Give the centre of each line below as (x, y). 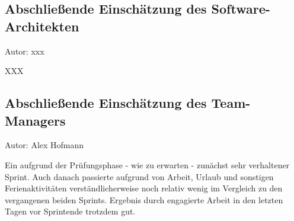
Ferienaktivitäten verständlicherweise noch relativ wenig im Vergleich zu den (144, 188)
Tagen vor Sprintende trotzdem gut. (70, 211)
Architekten (42, 26)
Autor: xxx (25, 51)
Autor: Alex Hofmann (44, 145)
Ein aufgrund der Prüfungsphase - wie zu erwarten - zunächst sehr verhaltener (147, 164)
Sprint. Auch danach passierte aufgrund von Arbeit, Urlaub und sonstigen (139, 176)
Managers (35, 120)
